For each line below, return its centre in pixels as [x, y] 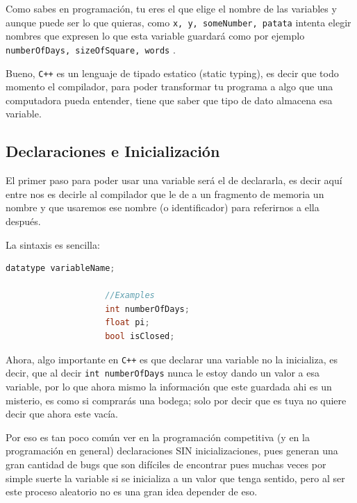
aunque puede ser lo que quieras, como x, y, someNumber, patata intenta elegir [178, 22]
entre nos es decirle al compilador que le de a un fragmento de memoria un [165, 193]
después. [23, 221]
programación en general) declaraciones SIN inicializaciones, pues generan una [172, 451]
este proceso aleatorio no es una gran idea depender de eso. [132, 492]
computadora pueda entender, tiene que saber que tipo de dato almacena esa [169, 100]
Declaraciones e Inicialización [113, 151]
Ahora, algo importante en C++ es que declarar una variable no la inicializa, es [172, 359]
